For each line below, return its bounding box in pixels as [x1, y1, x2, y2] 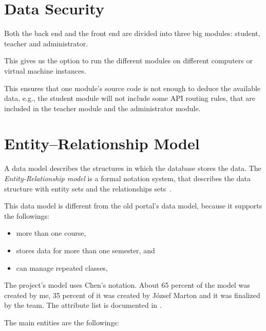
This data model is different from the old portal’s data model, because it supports [4, 200, 262, 211]
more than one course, [16, 228, 86, 238]
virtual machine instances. [4, 65, 86, 76]
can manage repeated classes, [16, 262, 108, 273]
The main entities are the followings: [4, 317, 119, 327]
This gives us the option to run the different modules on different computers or [4, 55, 253, 66]
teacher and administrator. [4, 38, 88, 48]
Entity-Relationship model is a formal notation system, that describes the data [4, 173, 251, 183]
